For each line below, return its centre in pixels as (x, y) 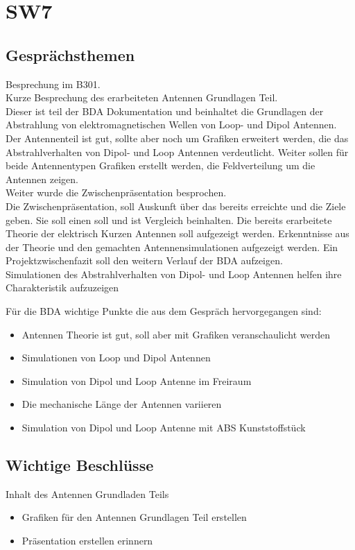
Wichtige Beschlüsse (80, 465)
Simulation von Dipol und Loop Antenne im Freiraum (137, 380)
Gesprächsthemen (70, 54)
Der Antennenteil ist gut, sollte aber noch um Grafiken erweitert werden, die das (177, 138)
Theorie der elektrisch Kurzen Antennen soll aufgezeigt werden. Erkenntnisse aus (177, 233)
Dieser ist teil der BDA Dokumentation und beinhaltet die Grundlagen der (165, 111)
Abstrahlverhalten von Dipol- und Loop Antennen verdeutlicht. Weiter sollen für (177, 152)
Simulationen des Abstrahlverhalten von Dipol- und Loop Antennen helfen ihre (174, 274)
